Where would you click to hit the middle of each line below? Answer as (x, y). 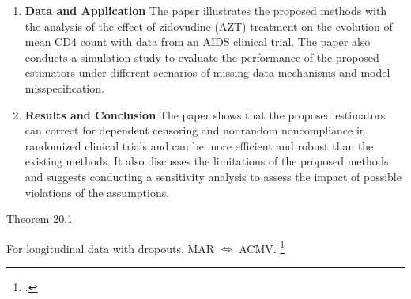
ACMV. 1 (262, 247)
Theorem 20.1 (40, 219)
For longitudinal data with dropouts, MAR (111, 248)
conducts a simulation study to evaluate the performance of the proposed (202, 57)
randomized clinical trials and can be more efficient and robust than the (199, 145)
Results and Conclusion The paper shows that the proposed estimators (205, 114)
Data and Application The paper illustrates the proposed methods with (206, 10)
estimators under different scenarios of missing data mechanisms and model (207, 72)
